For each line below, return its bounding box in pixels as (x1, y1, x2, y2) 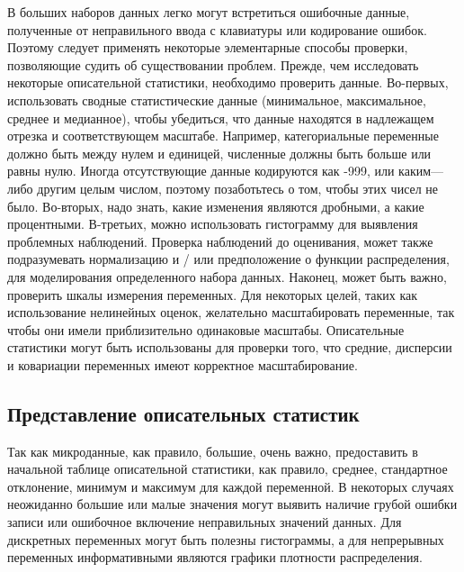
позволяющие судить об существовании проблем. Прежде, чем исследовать (7, 55, 419, 74)
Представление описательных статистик (7, 399, 360, 427)
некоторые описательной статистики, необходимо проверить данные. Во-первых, (7, 73, 449, 92)
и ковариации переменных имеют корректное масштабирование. (7, 355, 358, 374)
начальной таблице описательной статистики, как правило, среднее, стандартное (7, 459, 448, 478)
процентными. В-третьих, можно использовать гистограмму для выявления (7, 214, 418, 233)
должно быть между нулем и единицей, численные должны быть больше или (7, 143, 432, 162)
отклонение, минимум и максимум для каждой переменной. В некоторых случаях (7, 477, 454, 495)
